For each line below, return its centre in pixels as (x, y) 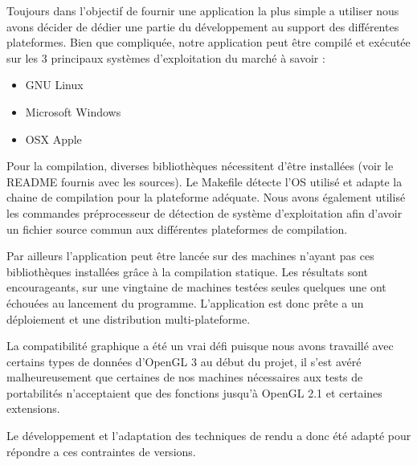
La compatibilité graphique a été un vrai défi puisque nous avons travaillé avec (200, 346)
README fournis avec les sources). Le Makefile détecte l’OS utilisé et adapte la (204, 181)
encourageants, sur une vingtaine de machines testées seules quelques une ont (196, 287)
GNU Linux (54, 85)
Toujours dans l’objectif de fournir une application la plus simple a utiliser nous (203, 10)
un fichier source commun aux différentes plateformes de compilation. (177, 228)
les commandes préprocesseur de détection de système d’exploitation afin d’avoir (204, 212)
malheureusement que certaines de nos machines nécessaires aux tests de (185, 377)
